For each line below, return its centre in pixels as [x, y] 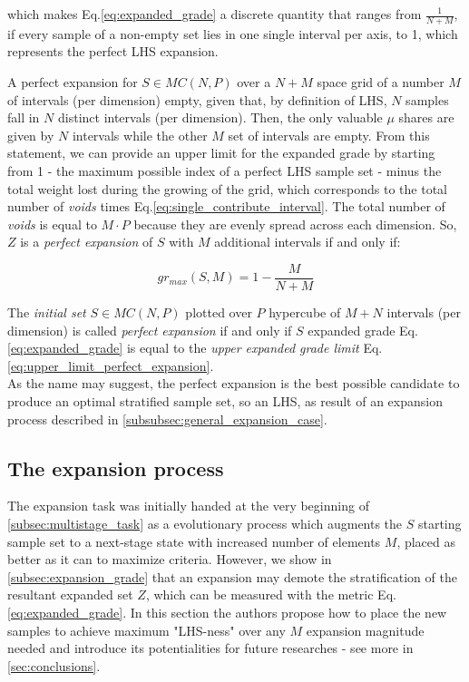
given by [31, 135]
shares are [426, 117]
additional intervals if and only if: [308, 242]
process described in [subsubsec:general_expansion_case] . [167, 419]
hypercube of [305, 312]
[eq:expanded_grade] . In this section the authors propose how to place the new [227, 612]
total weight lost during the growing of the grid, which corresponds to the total [228, 188]
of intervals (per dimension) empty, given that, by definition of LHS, [197, 99]
